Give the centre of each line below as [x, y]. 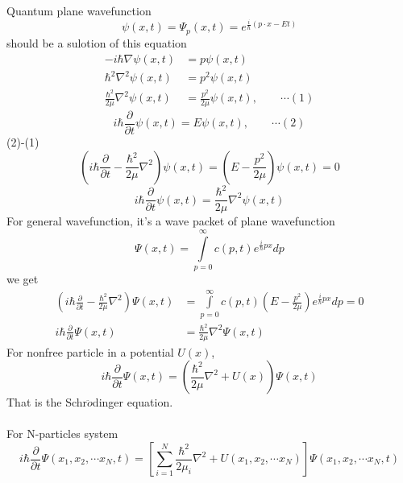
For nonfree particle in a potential [90, 351]
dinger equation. [133, 402]
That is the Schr [47, 402]
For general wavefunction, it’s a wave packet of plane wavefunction [171, 221]
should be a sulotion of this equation [97, 42]
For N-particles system [62, 433]
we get [23, 278]
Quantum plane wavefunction [79, 10]
